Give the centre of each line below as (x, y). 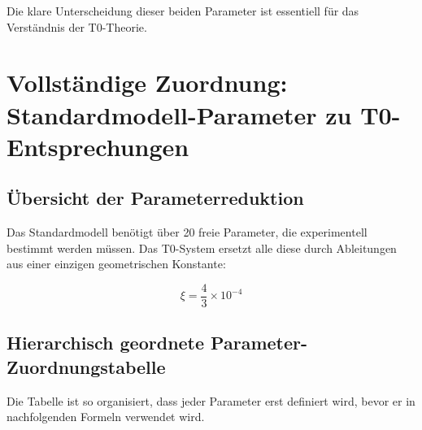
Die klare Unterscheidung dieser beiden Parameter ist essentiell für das (183, 11)
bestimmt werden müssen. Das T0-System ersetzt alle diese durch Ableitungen (202, 248)
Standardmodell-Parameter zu (179, 114)
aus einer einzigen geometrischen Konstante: (116, 264)
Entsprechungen (98, 146)
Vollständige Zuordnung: (147, 83)
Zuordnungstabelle (86, 366)
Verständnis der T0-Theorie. (77, 26)
